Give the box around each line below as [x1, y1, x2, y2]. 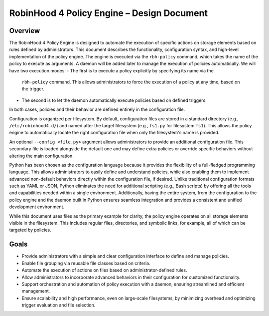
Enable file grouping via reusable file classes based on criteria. [21, 260, 150, 266]
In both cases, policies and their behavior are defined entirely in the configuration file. [9, 106, 185, 112]
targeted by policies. [9, 227, 52, 233]
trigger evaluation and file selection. [21, 302, 96, 308]
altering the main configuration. [9, 153, 74, 159]
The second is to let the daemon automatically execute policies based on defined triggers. [21, 97, 207, 103]
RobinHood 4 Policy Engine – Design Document [9, 7, 208, 18]
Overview [9, 26, 40, 35]
